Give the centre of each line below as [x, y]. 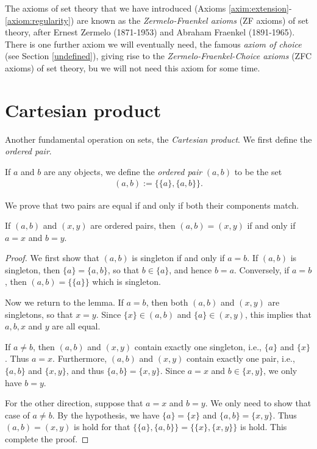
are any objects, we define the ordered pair [123, 171]
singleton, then [33, 269]
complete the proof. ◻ [47, 439]
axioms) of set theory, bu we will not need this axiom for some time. [133, 67]
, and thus [85, 371]
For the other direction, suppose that [74, 403]
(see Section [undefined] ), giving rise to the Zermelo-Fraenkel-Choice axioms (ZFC [158, 56]
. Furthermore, [80, 358]
